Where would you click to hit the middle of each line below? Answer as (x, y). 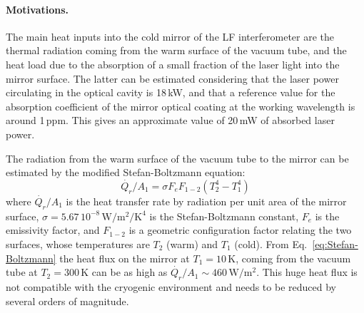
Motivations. (37, 9)
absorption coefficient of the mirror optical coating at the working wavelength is (181, 106)
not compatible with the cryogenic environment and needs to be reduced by (171, 286)
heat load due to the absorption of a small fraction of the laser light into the (173, 64)
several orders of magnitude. (67, 301)
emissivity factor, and (53, 230)
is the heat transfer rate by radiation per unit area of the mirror (206, 201)
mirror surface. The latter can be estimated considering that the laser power (172, 78)
